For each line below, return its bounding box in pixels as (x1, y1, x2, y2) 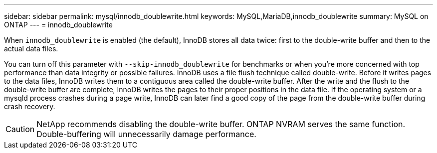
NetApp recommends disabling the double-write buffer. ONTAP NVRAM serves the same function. (36, 119, 406, 129)
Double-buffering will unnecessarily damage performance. (36, 129, 256, 139)
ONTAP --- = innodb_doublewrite (4, 20, 113, 29)
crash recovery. (4, 102, 55, 111)
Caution (5, 124, 35, 134)
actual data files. (4, 44, 58, 53)
